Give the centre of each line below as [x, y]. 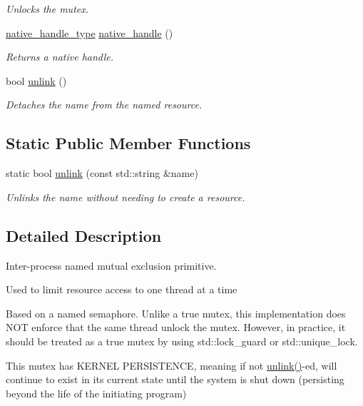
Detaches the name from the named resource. [104, 105]
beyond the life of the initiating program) [96, 393]
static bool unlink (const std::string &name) [102, 173]
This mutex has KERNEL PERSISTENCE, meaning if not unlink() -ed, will [172, 365]
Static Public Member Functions [128, 143]
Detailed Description [84, 235]
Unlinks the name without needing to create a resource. [126, 197]
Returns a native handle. [60, 57]
